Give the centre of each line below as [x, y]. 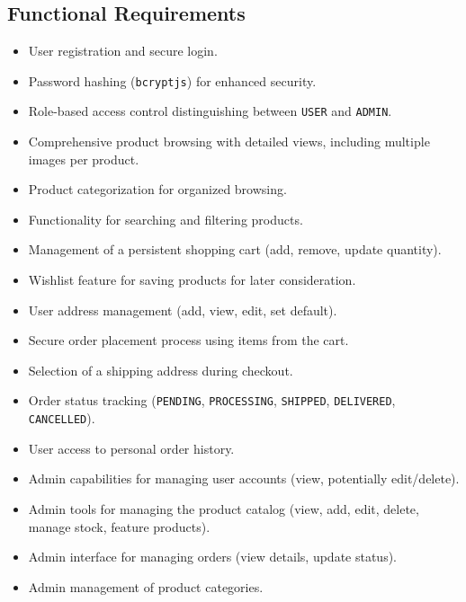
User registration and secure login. [123, 51]
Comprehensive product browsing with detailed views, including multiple [229, 142]
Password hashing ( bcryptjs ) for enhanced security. [172, 80]
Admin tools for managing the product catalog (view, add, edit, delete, [224, 508]
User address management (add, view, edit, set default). [183, 310]
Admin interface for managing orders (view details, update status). [213, 557]
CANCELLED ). [62, 418]
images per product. [84, 159]
